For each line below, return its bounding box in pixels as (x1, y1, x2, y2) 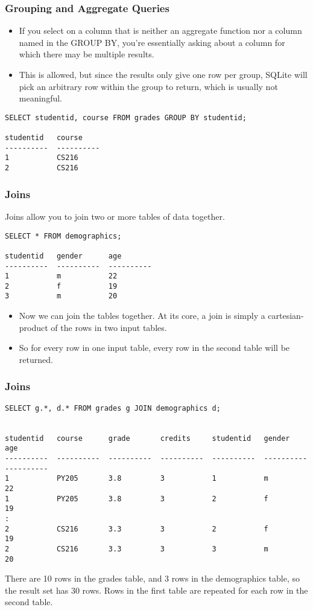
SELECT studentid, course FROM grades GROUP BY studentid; (5, 113, 247, 122)
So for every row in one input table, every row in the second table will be (19, 341, 290, 354)
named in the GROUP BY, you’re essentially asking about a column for (19, 36, 285, 48)
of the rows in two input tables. (51, 321, 167, 333)
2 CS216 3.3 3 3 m (5, 544, 268, 553)
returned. (19, 353, 53, 365)
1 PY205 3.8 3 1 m (5, 474, 268, 483)
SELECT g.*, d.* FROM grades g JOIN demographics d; (5, 403, 221, 413)
